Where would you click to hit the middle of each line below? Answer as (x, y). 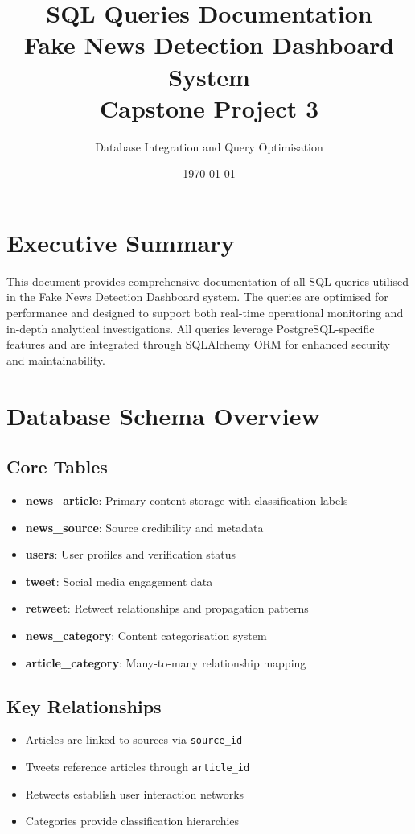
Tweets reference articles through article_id (138, 766)
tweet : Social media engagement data (119, 581)
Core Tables (57, 467)
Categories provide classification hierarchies (132, 821)
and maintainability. (56, 359)
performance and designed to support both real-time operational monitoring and (205, 312)
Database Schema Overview (163, 415)
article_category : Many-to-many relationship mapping (166, 662)
